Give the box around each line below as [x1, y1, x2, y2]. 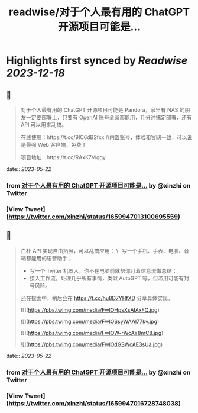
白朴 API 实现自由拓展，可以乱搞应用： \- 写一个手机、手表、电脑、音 [20, 247, 189, 254]
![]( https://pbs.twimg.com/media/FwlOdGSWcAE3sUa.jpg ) [20, 341, 163, 348]
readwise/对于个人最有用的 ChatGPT [8, 5, 190, 19]
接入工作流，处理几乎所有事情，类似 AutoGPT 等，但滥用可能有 [29, 275, 184, 282]
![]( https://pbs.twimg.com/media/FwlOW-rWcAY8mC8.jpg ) [20, 329, 164, 336]
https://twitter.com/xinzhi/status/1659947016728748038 [8, 399, 179, 407]
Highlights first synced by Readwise [6, 54, 188, 67]
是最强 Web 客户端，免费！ [20, 141, 87, 148]
